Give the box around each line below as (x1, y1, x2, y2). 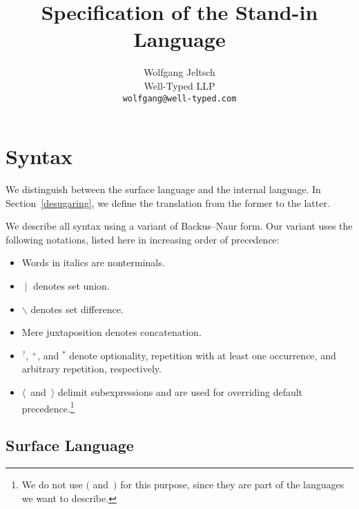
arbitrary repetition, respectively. (21, 361, 162, 376)
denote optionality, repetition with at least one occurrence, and (69, 348, 336, 362)
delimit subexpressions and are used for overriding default (57, 385, 303, 399)
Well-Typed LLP (144, 78, 215, 92)
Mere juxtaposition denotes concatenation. (21, 325, 202, 339)
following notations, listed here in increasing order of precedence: (6, 232, 280, 246)
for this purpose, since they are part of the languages (120, 477, 345, 492)
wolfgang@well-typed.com (122, 93, 237, 103)
